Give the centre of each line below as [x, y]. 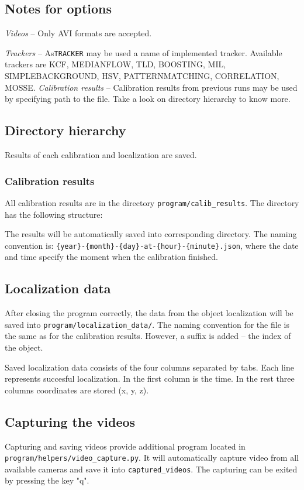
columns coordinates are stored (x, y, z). [77, 390]
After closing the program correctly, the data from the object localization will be [149, 313]
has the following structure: [54, 214]
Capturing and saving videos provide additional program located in [125, 446]
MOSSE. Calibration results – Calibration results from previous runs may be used [151, 87]
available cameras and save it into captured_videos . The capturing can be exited [151, 469]
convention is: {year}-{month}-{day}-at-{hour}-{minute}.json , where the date [152, 245]
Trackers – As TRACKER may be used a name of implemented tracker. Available [144, 52]
